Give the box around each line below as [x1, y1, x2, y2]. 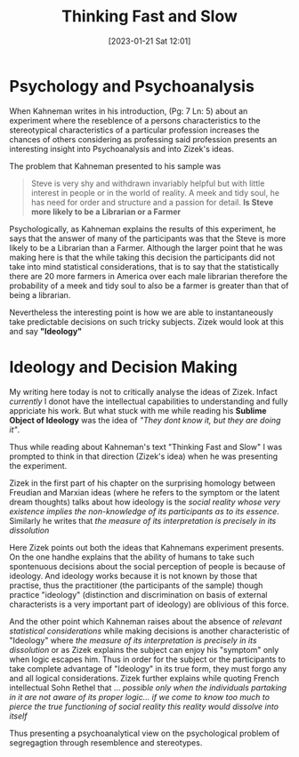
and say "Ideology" [9, 326, 83, 336]
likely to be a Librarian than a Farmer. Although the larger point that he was [9, 242, 283, 253]
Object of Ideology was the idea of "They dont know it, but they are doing [9, 415, 281, 425]
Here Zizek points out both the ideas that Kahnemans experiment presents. [9, 542, 285, 552]
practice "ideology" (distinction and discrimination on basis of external [9, 589, 268, 600]
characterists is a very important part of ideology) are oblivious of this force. [9, 599, 289, 609]
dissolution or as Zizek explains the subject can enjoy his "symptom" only [9, 644, 279, 655]
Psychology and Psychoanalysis [9, 76, 255, 96]
